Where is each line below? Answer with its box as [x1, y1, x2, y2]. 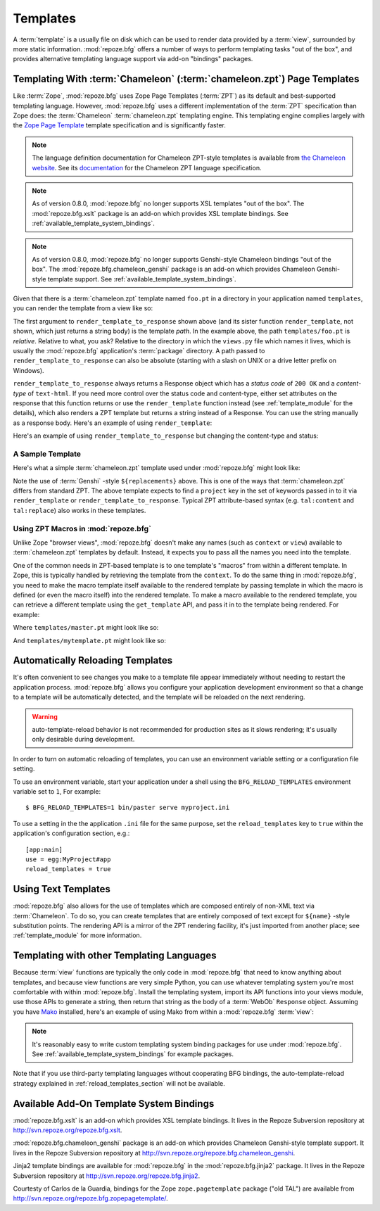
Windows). [13, 366, 45, 374]
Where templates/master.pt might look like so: [13, 623, 159, 632]
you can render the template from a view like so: [13, 304, 153, 312]
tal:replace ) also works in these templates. [13, 506, 146, 514]
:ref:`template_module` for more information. [13, 931, 142, 939]
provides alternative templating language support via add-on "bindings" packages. [13, 55, 253, 63]
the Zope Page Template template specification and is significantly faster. [13, 121, 227, 129]
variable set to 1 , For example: [13, 787, 101, 795]
